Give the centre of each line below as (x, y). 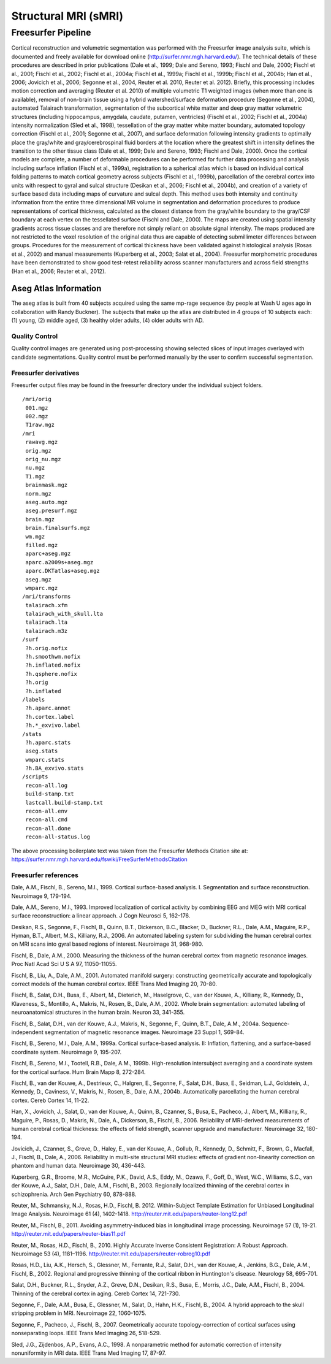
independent (27, 1032)
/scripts (35, 777)
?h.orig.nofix (47, 648)
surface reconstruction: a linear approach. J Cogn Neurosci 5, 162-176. (101, 916)
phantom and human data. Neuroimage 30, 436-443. (78, 1166)
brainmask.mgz (47, 485)
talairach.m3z (47, 631)
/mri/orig (37, 399)
